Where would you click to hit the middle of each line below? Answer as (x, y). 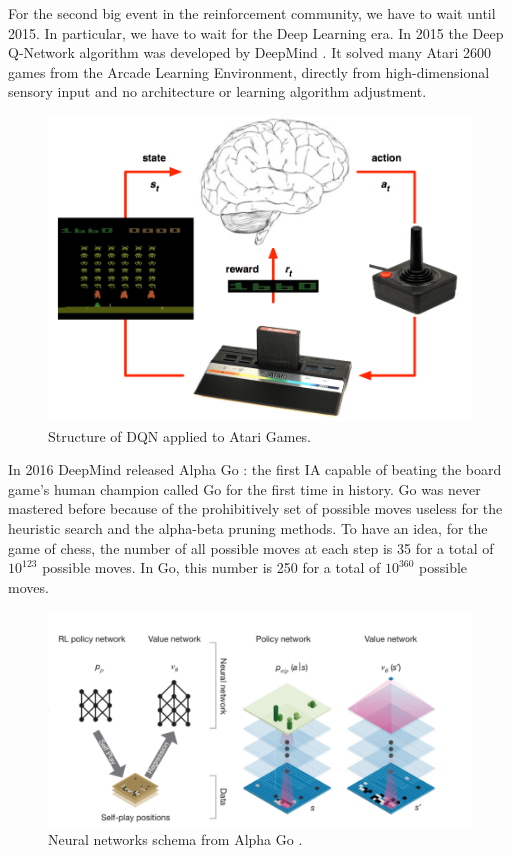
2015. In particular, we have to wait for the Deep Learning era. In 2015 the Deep (256, 32)
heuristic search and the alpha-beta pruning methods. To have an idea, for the (248, 527)
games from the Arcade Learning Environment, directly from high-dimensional (249, 71)
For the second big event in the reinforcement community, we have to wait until (252, 13)
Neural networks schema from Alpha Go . (175, 839)
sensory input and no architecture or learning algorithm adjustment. (217, 91)
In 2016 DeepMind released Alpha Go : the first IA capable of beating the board (255, 469)
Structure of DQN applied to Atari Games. (180, 435)
